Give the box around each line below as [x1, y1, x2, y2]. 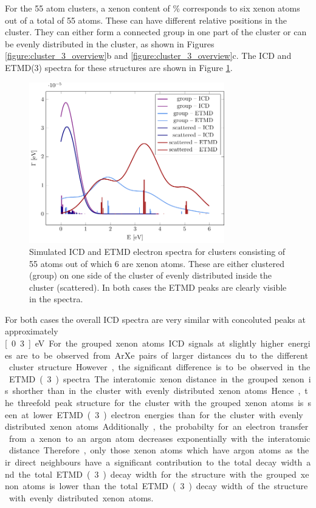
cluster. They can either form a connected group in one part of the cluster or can [5, 25, 307, 38]
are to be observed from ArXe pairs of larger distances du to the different [16, 348, 308, 361]
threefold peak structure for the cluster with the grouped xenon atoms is [17, 396, 304, 409]
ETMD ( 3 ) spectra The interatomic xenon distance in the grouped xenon [9, 372, 304, 385]
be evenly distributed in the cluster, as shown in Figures [5, 37, 215, 50]
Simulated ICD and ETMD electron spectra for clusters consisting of [29, 245, 286, 257]
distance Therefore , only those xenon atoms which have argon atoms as [9, 444, 293, 456]
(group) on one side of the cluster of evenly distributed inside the [29, 269, 272, 282]
